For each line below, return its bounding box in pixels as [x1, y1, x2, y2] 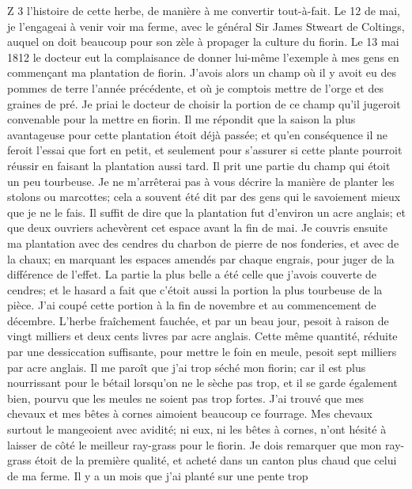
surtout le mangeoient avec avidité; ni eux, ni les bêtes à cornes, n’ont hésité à [7, 421, 387, 438]
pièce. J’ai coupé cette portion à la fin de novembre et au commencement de [7, 297, 376, 313]
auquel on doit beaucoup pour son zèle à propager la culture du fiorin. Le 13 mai [7, 33, 399, 50]
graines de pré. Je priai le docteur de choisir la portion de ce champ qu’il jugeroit [7, 95, 401, 112]
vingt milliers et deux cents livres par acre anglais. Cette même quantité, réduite [7, 328, 398, 344]
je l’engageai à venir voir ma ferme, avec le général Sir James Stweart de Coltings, [7, 17, 405, 34]
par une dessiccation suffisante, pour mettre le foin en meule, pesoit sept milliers [7, 343, 397, 360]
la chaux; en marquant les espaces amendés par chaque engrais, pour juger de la [7, 250, 395, 267]
